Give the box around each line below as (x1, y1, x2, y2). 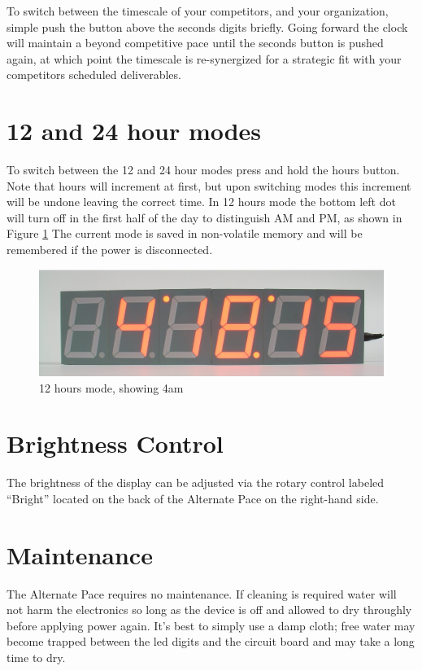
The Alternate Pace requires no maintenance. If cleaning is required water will (7, 585, 397, 602)
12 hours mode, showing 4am (39, 379, 184, 396)
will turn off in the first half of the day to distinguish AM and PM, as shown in (7, 208, 402, 226)
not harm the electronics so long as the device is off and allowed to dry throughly (7, 601, 412, 618)
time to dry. (7, 648, 66, 665)
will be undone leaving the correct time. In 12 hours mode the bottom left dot (7, 193, 396, 210)
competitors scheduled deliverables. (7, 66, 181, 83)
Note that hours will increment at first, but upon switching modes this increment (7, 177, 411, 194)
